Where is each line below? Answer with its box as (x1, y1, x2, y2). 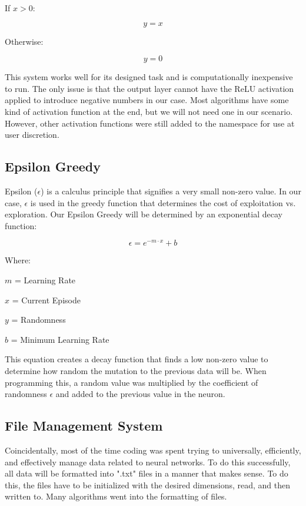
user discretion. (5, 128, 59, 141)
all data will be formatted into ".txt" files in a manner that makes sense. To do (5, 467, 288, 479)
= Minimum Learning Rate (11, 333, 109, 345)
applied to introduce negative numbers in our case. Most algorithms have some (5, 94, 289, 106)
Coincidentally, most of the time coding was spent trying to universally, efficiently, (5, 444, 301, 456)
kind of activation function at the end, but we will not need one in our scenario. (5, 105, 293, 117)
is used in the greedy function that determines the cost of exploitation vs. (30, 196, 296, 209)
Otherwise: (5, 35, 44, 47)
